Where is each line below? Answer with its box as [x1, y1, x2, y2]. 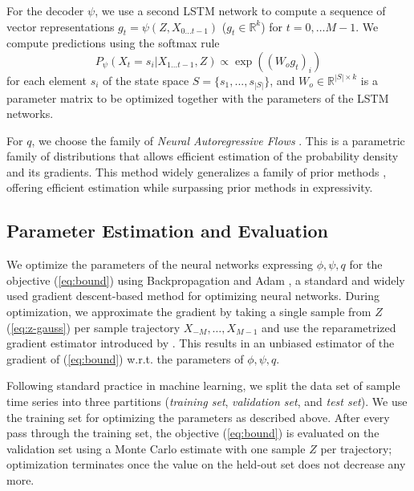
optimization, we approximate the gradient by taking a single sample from [6, 303, 371, 320]
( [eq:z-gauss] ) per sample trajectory [6, 319, 181, 335]
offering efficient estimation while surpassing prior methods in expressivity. [6, 179, 373, 196]
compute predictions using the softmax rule [6, 34, 220, 51]
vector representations [6, 18, 115, 34]
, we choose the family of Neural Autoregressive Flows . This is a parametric [31, 132, 405, 148]
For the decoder [6, 2, 84, 18]
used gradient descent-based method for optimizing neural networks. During [6, 287, 380, 304]
